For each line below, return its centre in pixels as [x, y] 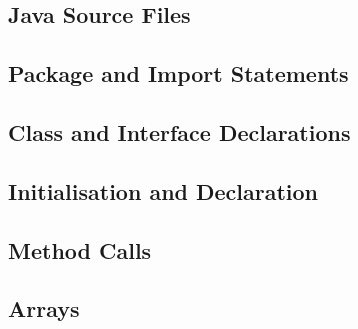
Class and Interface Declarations [179, 131]
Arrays [44, 308]
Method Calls [80, 249]
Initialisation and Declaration [163, 190]
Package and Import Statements [178, 73]
